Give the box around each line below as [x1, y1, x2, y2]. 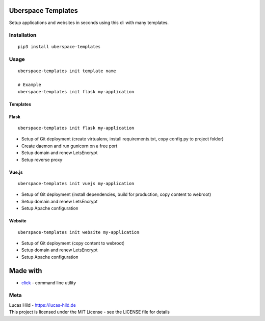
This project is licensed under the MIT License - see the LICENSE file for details [9, 309, 170, 315]
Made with [9, 267, 42, 275]
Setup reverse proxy [21, 157, 63, 162]
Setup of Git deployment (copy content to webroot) [21, 240, 125, 246]
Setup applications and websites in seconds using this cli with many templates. [9, 20, 169, 26]
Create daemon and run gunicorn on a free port [21, 143, 118, 149]
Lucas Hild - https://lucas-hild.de [9, 302, 76, 308]
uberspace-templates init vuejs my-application [18, 181, 134, 186]
